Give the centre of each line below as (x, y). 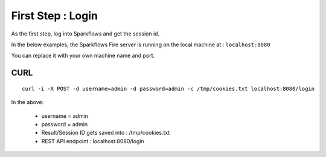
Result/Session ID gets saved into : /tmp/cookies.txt (106, 133)
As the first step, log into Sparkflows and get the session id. (85, 34)
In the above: (27, 102)
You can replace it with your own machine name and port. (83, 56)
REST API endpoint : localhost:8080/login (93, 141)
